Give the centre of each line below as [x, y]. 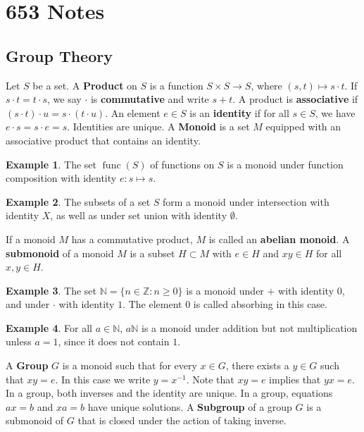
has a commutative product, [132, 239]
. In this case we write [103, 379]
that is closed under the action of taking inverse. [182, 420]
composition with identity [61, 178]
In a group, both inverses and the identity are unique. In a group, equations [169, 393]
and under [28, 304]
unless [19, 341]
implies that [295, 379]
